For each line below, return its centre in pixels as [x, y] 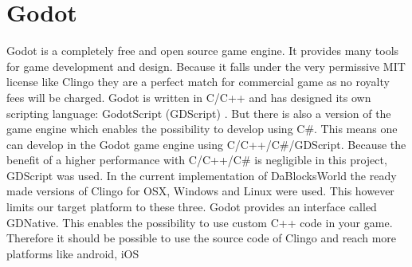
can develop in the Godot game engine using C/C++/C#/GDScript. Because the [206, 144]
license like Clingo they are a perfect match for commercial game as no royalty [198, 82]
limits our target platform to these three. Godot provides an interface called [192, 207]
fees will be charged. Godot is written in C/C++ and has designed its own [189, 97]
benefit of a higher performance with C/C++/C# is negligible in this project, [197, 160]
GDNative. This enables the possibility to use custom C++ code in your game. [200, 222]
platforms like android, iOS [73, 253]
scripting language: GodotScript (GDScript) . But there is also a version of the [199, 113]
